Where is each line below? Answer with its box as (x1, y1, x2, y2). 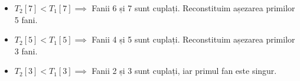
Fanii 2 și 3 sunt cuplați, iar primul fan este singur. (92, 64, 277, 77)
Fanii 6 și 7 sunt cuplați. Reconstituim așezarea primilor (92, 2, 295, 14)
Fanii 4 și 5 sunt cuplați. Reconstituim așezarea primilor (92, 33, 295, 46)
